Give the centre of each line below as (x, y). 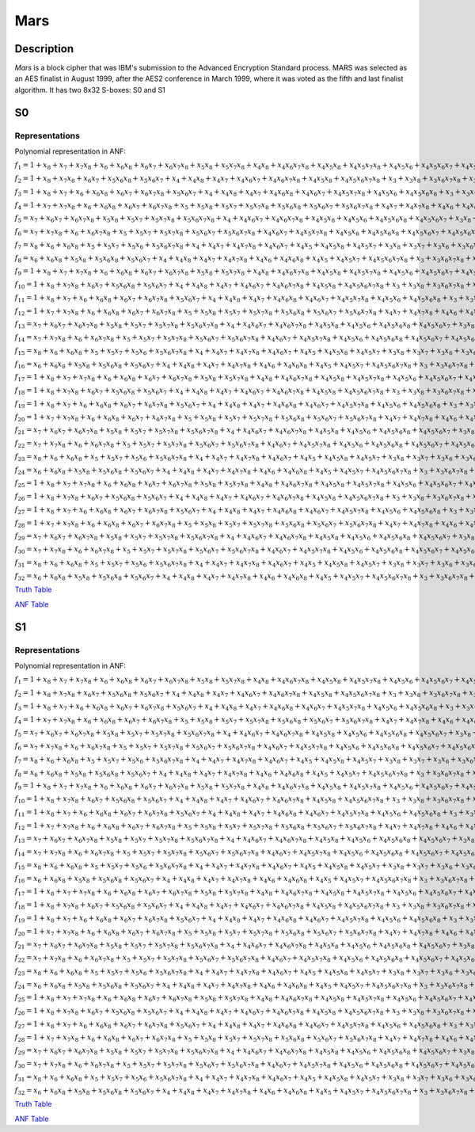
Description (44, 49)
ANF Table (32, 604)
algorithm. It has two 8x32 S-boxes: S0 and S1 (90, 90)
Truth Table (33, 589)
